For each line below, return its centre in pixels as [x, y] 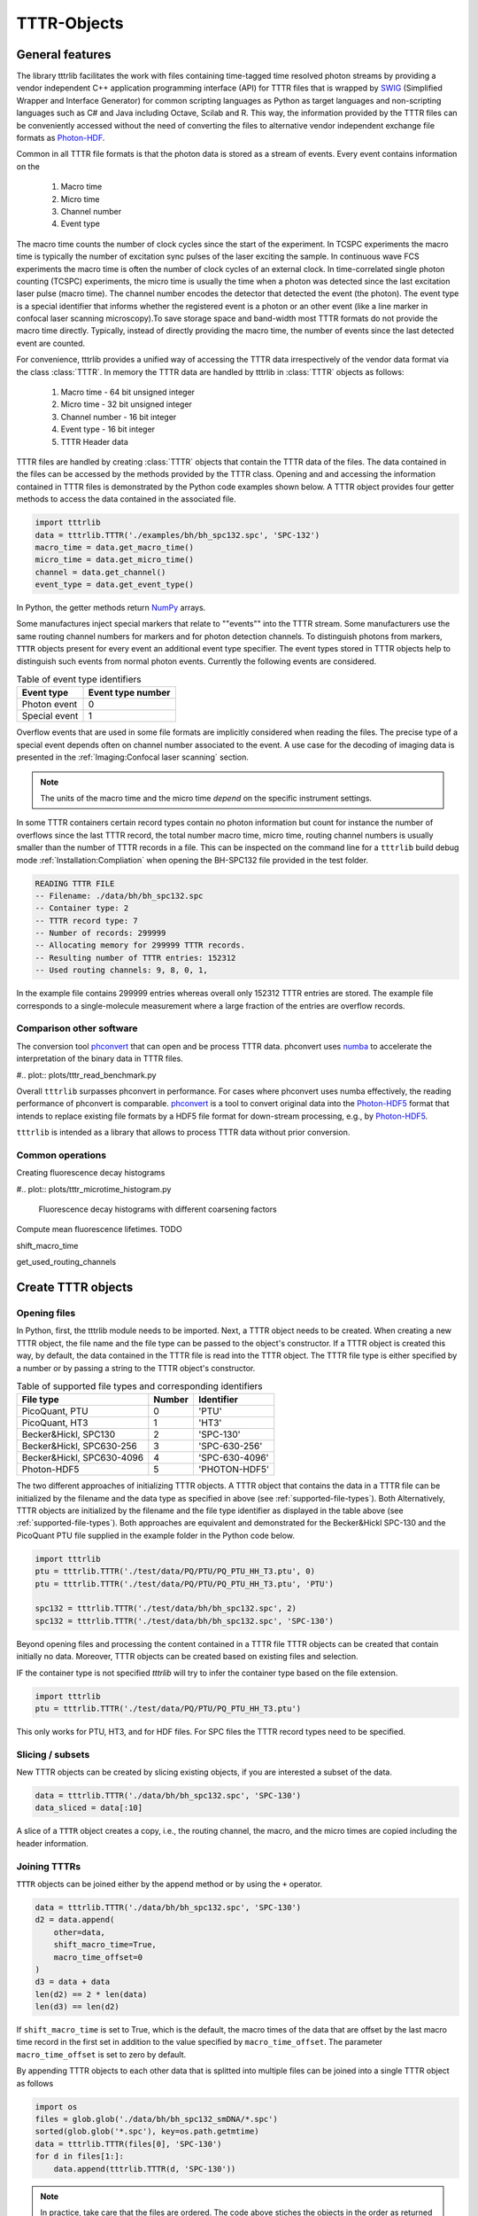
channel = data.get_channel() [100, 572]
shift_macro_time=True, [105, 1945]
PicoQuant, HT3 [55, 1423]
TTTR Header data [94, 441]
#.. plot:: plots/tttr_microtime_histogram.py [94, 1189]
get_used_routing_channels [66, 1262]
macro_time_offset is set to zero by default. [101, 2054]
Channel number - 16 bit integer [119, 417]
